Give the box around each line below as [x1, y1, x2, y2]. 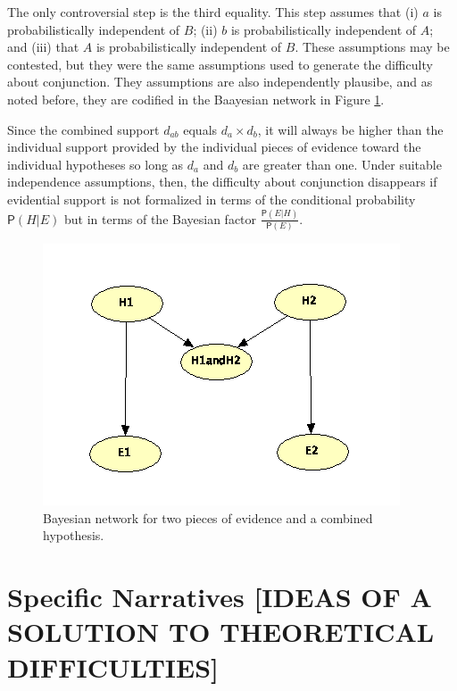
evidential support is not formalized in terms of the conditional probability [7, 189, 416, 208]
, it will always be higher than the [257, 120, 444, 138]
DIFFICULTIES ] [7, 648, 219, 685]
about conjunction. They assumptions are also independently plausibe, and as [7, 72, 433, 91]
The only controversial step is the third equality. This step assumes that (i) [7, 3, 419, 21]
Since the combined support [7, 120, 160, 138]
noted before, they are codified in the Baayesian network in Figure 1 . [7, 89, 385, 108]
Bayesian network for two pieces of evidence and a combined [43, 508, 373, 527]
